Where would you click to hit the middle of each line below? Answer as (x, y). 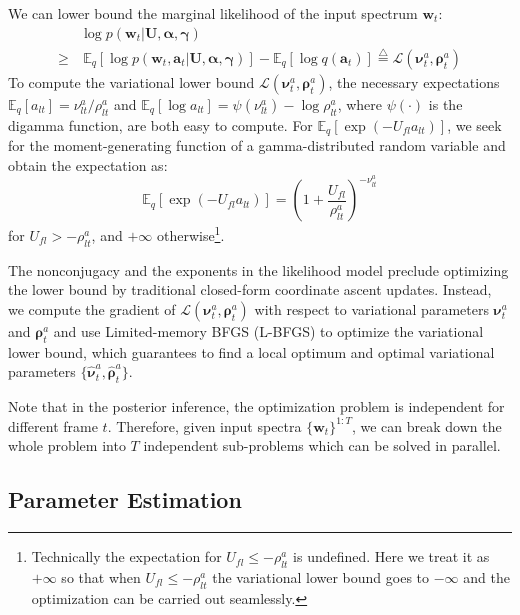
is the (445, 103)
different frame (53, 425)
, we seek (474, 124)
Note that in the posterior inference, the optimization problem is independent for (256, 406)
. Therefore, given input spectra (204, 425)
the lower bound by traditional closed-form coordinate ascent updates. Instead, (250, 289)
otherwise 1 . (190, 234)
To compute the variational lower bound (131, 81)
